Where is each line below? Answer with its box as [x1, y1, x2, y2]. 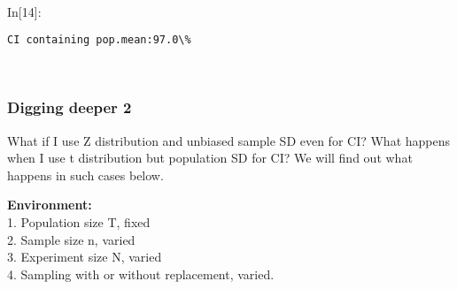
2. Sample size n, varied [7, 230, 136, 248]
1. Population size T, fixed [7, 213, 151, 232]
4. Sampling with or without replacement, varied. [7, 264, 275, 283]
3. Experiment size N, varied [7, 247, 162, 266]
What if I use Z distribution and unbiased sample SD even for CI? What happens [7, 131, 451, 149]
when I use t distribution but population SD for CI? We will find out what [7, 148, 413, 167]
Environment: [7, 195, 92, 214]
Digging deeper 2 [7, 96, 132, 118]
